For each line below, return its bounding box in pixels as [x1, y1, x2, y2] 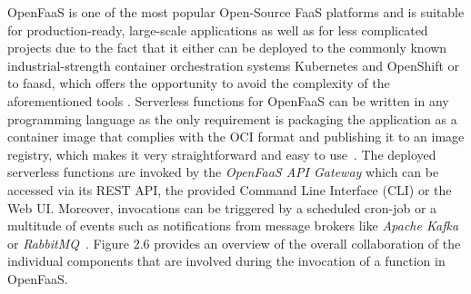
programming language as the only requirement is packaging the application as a [7, 109, 457, 128]
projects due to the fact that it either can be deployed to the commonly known [7, 38, 447, 57]
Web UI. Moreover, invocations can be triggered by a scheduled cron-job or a [7, 198, 437, 217]
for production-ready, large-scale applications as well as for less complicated [7, 20, 428, 39]
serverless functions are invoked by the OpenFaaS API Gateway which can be [7, 162, 439, 181]
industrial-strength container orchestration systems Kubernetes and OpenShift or [7, 55, 460, 74]
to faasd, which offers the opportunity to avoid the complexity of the [7, 73, 390, 93]
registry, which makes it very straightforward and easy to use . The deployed [7, 144, 436, 163]
